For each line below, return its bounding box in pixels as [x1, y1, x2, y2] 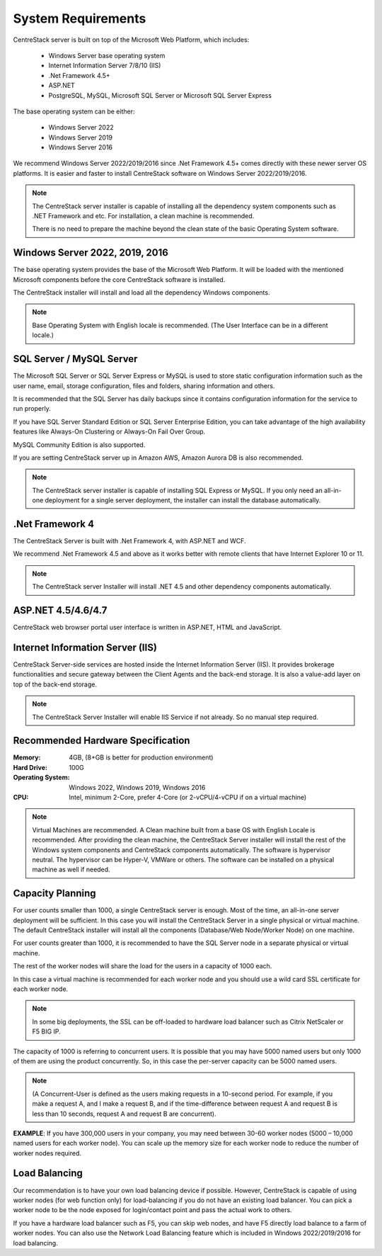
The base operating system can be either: [13, 107, 135, 115]
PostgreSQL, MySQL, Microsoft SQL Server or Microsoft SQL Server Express [48, 91, 272, 99]
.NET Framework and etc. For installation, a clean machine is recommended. [32, 212, 255, 220]
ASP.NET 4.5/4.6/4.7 [13, 604, 108, 616]
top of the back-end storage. [13, 680, 97, 689]
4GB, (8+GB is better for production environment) [69, 753, 214, 762]
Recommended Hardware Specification [13, 735, 190, 747]
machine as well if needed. [32, 865, 110, 874]
